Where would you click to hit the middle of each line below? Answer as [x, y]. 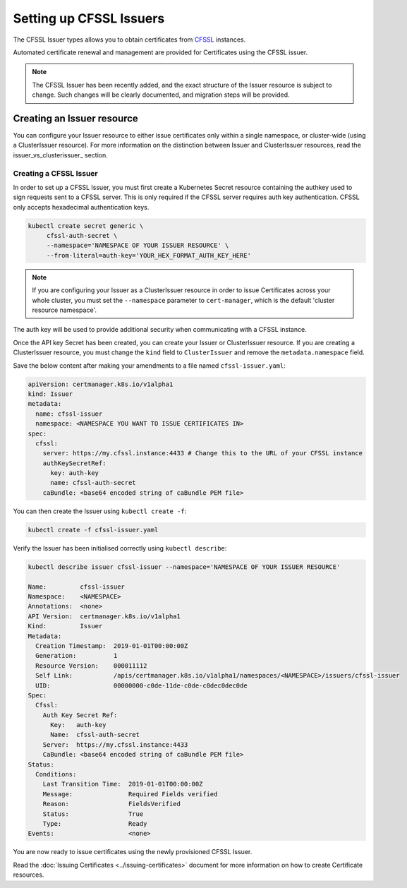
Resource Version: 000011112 [91, 666]
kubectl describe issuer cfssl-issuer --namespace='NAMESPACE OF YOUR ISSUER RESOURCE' [184, 567]
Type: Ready [95, 823]
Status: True [93, 814]
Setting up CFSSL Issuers [89, 18]
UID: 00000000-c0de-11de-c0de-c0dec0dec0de [141, 685]
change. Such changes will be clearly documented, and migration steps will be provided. [161, 95]
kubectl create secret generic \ [86, 226]
